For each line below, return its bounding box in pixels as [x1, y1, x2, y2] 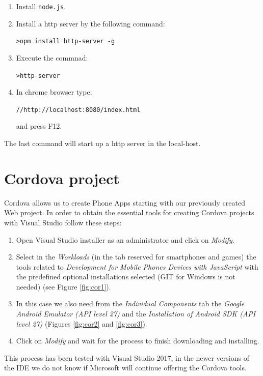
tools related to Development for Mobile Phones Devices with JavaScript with [16, 261, 258, 272]
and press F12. [16, 121, 62, 131]
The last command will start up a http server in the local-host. [4, 138, 201, 148]
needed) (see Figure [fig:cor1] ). [16, 281, 111, 292]
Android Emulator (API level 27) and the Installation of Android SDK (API [16, 308, 256, 319]
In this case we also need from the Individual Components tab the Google [16, 298, 245, 309]
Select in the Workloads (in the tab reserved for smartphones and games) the [16, 251, 256, 262]
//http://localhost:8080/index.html [16, 106, 141, 113]
